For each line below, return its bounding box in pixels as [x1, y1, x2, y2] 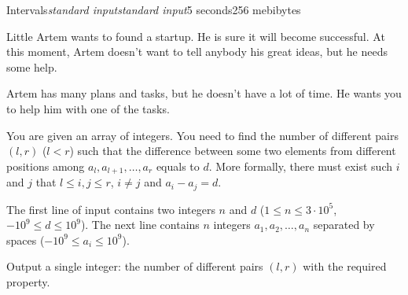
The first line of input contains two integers [6, 201, 215, 217]
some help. [6, 58, 57, 75]
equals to [156, 157, 200, 174]
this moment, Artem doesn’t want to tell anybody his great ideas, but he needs [6, 43, 388, 60]
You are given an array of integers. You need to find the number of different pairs [6, 127, 399, 143]
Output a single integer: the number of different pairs [6, 258, 263, 275]
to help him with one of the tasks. [6, 100, 170, 116]
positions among [6, 157, 85, 174]
